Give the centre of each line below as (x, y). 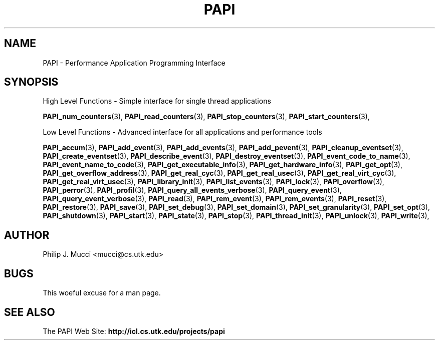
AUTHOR (27, 235)
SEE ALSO (30, 312)
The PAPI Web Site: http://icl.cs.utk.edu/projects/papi (134, 331)
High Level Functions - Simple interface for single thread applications (157, 101)
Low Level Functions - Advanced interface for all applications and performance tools (182, 132)
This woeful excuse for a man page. (102, 293)
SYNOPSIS (31, 82)
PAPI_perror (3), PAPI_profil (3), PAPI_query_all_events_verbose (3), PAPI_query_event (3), (192, 190)
